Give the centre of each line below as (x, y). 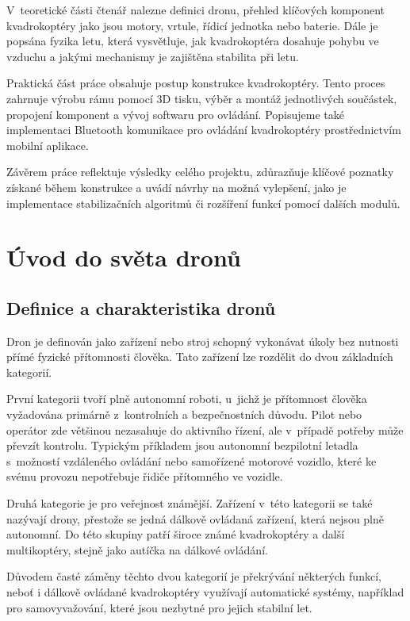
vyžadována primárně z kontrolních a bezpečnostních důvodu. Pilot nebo (184, 414)
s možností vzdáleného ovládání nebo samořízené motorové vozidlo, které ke (192, 460)
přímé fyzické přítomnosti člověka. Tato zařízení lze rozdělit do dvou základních (200, 356)
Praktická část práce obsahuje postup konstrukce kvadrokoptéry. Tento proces (196, 83)
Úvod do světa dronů (124, 257)
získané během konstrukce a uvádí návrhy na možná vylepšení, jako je (176, 187)
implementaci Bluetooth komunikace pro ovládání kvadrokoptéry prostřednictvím (204, 130)
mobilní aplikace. (48, 145)
